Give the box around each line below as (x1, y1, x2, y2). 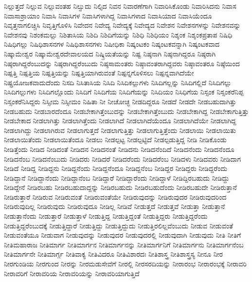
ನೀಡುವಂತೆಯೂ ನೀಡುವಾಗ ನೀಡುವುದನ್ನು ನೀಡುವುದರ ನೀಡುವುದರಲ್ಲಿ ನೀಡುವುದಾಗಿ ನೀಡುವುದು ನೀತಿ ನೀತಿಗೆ (4, 230, 241, 240)
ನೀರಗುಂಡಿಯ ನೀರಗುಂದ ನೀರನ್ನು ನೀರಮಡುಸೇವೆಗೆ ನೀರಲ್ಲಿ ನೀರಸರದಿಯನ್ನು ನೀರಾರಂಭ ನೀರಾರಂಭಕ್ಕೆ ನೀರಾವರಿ (4, 259, 247, 269)
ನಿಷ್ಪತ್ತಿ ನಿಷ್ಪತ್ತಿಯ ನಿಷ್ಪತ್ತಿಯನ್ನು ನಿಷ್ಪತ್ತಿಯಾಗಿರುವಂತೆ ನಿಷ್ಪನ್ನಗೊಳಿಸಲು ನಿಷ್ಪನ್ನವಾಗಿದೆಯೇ (4, 68, 194, 78)
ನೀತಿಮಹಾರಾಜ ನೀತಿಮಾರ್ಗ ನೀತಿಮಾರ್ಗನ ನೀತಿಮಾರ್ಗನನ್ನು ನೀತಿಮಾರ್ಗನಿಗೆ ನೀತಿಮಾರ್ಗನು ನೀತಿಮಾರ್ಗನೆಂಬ (4, 239, 244, 249)
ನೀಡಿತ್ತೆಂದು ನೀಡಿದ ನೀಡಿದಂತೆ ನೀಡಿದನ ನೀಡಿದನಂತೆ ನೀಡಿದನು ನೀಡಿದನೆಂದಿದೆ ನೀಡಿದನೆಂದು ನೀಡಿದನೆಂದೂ (4, 144, 234, 154)
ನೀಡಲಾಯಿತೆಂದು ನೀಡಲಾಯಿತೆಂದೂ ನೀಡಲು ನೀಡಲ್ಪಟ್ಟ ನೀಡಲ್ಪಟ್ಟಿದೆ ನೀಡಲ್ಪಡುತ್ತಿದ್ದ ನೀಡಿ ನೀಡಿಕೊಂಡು (4, 134, 227, 145)
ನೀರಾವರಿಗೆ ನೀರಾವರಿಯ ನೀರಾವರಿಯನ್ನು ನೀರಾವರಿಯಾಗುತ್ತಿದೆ (4, 268, 140, 278)
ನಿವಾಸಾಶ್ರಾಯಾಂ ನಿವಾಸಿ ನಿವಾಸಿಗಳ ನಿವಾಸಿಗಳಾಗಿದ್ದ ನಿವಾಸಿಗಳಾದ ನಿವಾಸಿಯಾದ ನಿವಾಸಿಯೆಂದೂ (4, 10, 212, 20)
